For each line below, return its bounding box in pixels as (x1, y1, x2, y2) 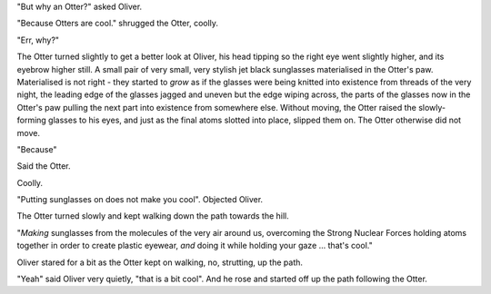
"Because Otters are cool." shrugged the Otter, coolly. (16, 18, 218, 29)
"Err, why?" (16, 34, 59, 45)
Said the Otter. (16, 161, 72, 171)
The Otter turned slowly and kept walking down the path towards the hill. (16, 211, 290, 221)
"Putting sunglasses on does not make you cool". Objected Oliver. (16, 194, 264, 205)
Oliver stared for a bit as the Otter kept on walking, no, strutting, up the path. (16, 257, 304, 268)
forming (16, 114, 47, 126)
